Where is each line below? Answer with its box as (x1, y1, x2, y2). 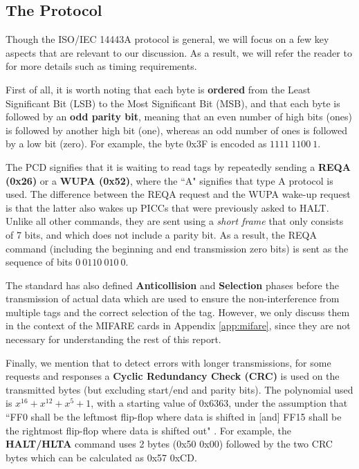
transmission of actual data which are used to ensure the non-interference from (6, 291, 340, 306)
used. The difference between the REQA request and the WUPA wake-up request (6, 187, 351, 201)
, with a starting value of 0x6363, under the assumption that (91, 396, 348, 410)
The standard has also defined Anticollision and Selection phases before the (6, 277, 339, 292)
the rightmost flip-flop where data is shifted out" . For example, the (6, 423, 291, 437)
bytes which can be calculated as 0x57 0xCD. (6, 450, 197, 464)
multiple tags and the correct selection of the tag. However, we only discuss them (6, 304, 350, 319)
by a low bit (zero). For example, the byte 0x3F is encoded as (6, 136, 267, 151)
